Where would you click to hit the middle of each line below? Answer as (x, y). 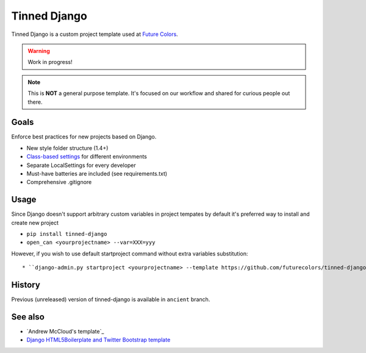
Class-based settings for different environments (87, 157)
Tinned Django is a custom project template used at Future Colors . (95, 34)
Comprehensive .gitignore (59, 182)
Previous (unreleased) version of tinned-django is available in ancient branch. (111, 299)
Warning (39, 51)
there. (35, 102)
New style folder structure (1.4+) (67, 148)
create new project (35, 223)
